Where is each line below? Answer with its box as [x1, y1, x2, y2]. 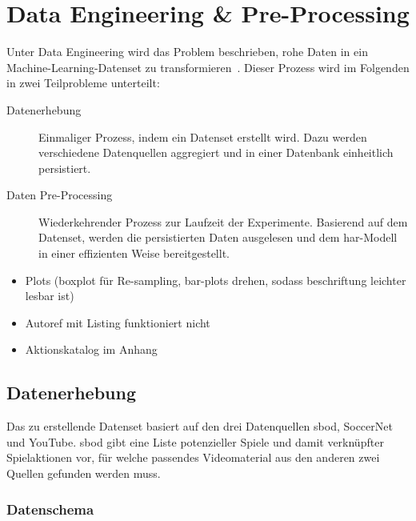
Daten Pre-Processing [6, 186, 113, 203]
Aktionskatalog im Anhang [25, 341, 158, 358]
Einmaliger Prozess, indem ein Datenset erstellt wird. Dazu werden [38, 128, 367, 145]
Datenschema [6, 499, 94, 519]
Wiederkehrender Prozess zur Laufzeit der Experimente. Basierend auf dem [38, 213, 408, 230]
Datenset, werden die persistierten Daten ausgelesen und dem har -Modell [38, 229, 398, 246]
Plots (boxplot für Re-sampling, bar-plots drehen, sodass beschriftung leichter [25, 271, 406, 288]
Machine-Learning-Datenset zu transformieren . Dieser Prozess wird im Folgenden [6, 58, 410, 75]
